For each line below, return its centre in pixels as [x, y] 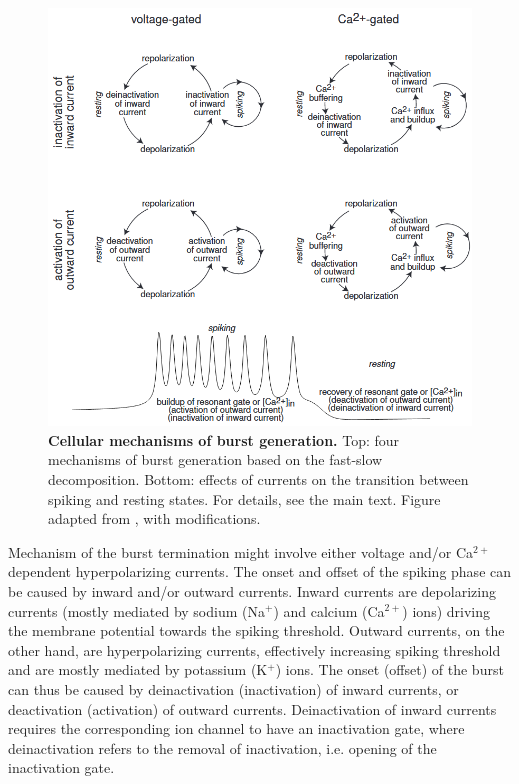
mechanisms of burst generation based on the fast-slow [215, 459]
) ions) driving [446, 610]
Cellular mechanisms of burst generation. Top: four [224, 439]
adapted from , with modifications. [154, 518]
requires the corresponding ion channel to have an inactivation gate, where [236, 728]
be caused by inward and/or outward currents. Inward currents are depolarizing [252, 590]
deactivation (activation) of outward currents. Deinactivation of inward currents [252, 708]
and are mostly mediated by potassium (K [138, 669]
